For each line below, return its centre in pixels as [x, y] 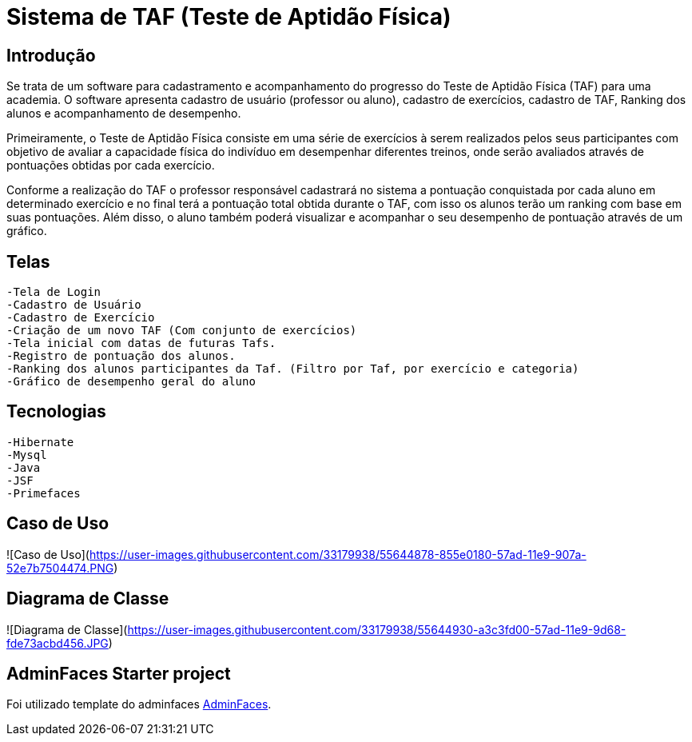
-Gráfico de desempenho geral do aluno [131, 382]
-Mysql [27, 455]
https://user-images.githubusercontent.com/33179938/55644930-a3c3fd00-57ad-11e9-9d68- [377, 629]
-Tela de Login [54, 292]
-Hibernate [40, 442]
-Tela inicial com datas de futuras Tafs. [141, 343]
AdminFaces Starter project [119, 673]
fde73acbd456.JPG [58, 643]
